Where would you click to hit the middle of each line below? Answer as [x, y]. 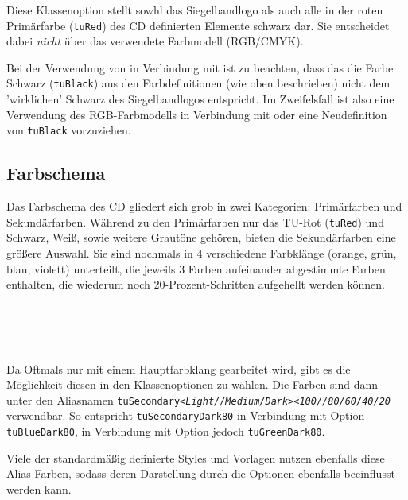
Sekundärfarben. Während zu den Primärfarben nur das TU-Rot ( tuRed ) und [195, 221]
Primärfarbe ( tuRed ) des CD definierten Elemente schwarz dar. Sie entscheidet [198, 25]
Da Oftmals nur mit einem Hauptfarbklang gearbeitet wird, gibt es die [179, 368]
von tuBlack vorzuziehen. [69, 130]
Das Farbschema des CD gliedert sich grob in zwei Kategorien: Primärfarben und [204, 206]
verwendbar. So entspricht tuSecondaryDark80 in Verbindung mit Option [186, 415]
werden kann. [39, 488]
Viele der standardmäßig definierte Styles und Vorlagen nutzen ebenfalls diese [196, 457]
